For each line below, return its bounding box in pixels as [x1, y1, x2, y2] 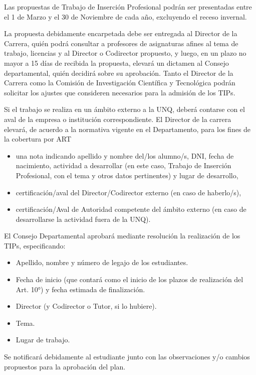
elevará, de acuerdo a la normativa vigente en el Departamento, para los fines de [4, 123, 251, 134]
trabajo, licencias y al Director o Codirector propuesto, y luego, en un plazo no [4, 48, 246, 58]
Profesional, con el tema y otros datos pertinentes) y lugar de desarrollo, [16, 170, 238, 180]
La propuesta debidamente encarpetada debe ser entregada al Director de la [4, 28, 237, 39]
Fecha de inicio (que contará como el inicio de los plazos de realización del [16, 274, 243, 285]
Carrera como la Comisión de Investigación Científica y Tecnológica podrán [4, 77, 235, 88]
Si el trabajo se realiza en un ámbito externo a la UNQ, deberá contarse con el [4, 104, 245, 114]
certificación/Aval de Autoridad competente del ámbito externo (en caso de [16, 204, 246, 214]
